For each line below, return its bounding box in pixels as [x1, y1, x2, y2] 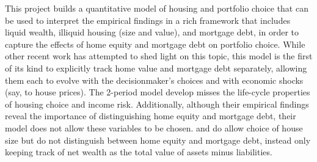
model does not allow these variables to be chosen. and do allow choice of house [5, 121, 303, 134]
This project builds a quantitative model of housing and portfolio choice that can [5, 2, 308, 14]
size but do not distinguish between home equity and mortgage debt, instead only [5, 133, 311, 146]
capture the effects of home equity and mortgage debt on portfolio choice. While [5, 37, 305, 50]
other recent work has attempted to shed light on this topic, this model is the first [5, 50, 313, 62]
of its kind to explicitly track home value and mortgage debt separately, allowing [5, 61, 307, 74]
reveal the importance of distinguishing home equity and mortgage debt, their [5, 109, 296, 122]
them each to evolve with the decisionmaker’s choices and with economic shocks [5, 73, 304, 86]
